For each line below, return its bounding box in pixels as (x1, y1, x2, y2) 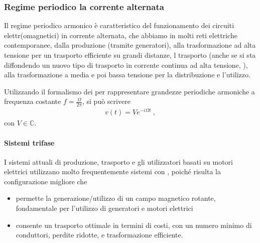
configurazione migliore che (4, 176, 87, 186)
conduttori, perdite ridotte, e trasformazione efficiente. (16, 229, 183, 240)
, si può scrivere (82, 96, 131, 106)
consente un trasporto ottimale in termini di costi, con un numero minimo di (16, 219, 252, 230)
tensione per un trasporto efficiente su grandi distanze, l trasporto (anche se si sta (4, 50, 256, 60)
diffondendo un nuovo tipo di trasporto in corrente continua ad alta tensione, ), (4, 59, 248, 70)
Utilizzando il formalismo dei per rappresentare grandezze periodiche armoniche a (4, 86, 255, 96)
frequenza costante (4, 96, 61, 106)
